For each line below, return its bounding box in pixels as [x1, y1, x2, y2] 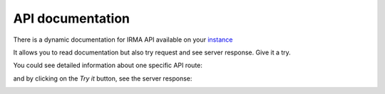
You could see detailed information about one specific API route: [13, 61, 203, 70]
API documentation [13, 11, 130, 26]
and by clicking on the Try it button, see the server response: [13, 74, 192, 83]
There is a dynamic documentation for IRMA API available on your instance [13, 35, 233, 44]
